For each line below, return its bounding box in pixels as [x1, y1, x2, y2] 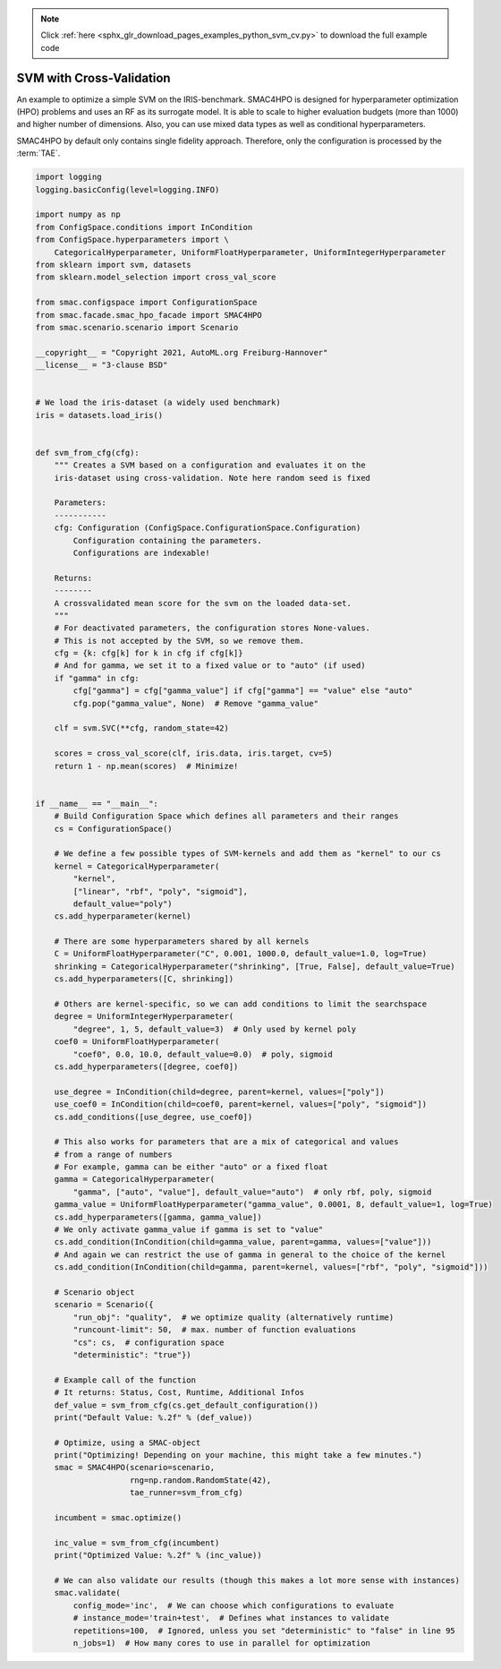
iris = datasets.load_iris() [35, 410, 164, 420]
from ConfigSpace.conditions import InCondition [35, 222, 253, 232]
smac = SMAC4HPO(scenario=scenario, [54, 1462, 215, 1473]
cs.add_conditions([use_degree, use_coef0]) [54, 1111, 253, 1122]
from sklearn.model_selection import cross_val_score [35, 272, 276, 282]
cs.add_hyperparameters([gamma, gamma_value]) [54, 1211, 263, 1222]
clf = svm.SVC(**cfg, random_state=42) [54, 723, 230, 733]
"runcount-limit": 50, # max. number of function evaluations [72, 1325, 357, 1335]
